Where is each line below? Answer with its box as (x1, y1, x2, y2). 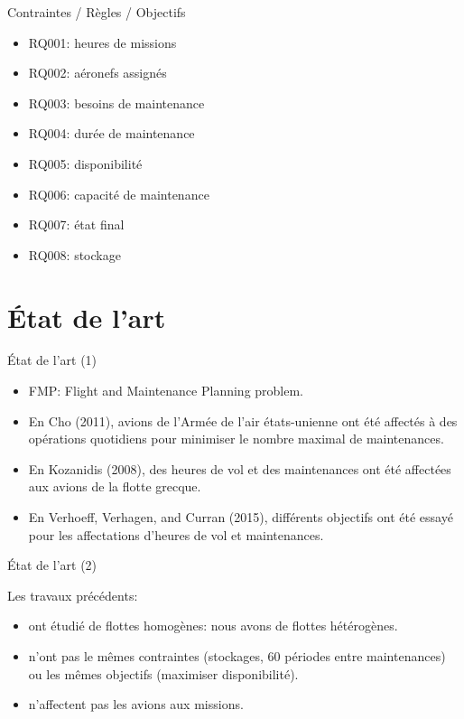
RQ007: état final (28, 215, 125, 234)
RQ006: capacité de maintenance (28, 184, 209, 203)
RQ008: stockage (28, 245, 121, 264)
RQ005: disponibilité (28, 154, 143, 173)
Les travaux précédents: (7, 585, 138, 604)
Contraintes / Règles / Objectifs (7, 3, 186, 21)
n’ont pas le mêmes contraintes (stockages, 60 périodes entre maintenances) (28, 647, 446, 665)
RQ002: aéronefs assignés (28, 63, 167, 82)
